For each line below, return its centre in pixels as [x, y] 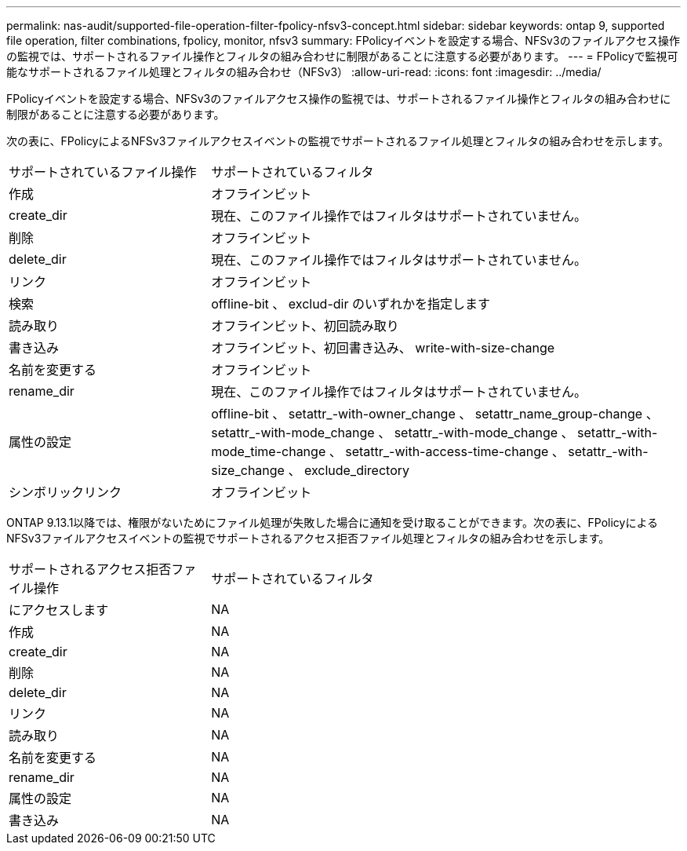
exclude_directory [356, 470]
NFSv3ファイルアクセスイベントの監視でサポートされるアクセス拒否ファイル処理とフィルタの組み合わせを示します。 [308, 538]
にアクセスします [59, 610]
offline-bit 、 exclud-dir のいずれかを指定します [351, 304]
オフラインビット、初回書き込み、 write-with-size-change [383, 348]
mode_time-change [269, 451]
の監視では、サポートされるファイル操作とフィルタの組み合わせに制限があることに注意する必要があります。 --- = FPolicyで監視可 [342, 56]
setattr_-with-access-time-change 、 [455, 451]
